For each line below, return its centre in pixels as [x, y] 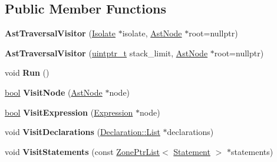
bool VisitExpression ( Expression [69, 112]
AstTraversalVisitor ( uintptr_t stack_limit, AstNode [106, 53]
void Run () [27, 72]
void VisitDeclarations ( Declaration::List [83, 132]
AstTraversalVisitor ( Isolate [60, 33]
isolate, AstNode [152, 33]
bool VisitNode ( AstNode [54, 92]
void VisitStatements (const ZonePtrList [82, 151]
